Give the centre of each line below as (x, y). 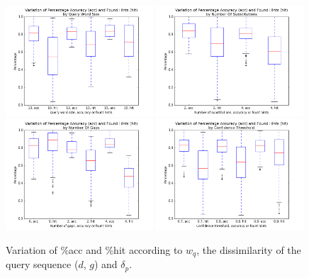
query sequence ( (42, 264)
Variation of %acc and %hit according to (94, 249)
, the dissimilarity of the (249, 249)
